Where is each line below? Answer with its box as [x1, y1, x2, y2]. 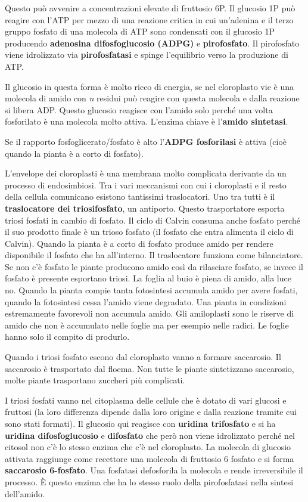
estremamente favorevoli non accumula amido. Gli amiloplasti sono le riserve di [5, 307, 294, 320]
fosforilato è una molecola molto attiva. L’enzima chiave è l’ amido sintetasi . [5, 115, 288, 128]
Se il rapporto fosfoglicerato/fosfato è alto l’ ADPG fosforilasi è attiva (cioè [5, 135, 287, 147]
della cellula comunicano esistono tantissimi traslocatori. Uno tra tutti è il [5, 190, 275, 203]
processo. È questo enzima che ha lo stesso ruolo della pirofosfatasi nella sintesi [5, 475, 294, 488]
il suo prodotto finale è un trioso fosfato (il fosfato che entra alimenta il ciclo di [5, 225, 294, 238]
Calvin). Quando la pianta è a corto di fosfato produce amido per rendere [5, 237, 273, 249]
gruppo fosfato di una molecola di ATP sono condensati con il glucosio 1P [5, 25, 275, 38]
